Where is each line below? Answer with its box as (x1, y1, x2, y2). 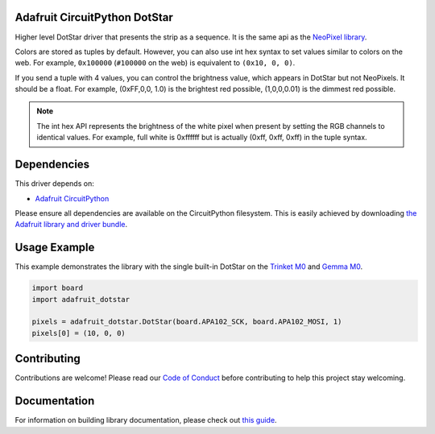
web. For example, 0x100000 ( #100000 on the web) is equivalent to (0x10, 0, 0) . (14, 58, 296, 68)
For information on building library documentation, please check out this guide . (14, 415, 277, 425)
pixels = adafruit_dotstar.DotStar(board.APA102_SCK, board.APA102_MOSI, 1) (31, 317, 342, 326)
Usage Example (14, 241, 95, 254)
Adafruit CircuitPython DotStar (14, 10, 173, 24)
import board (31, 283, 84, 293)
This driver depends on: (14, 179, 94, 188)
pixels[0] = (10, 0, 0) (31, 329, 126, 337)
